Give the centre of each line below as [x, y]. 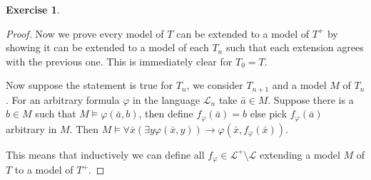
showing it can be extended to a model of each [107, 47]
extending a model [300, 154]
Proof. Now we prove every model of [85, 33]
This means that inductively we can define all [105, 154]
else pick [269, 113]
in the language [166, 99]
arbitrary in [31, 128]
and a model [299, 85]
